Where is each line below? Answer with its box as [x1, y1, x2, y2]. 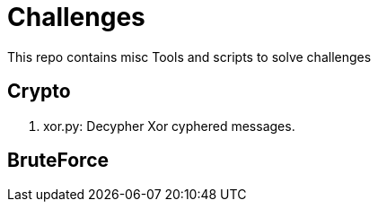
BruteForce [7, 149, 110, 172]
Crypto [7, 80, 71, 103]
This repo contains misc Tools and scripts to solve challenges [7, 48, 372, 65]
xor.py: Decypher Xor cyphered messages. [43, 118, 295, 134]
